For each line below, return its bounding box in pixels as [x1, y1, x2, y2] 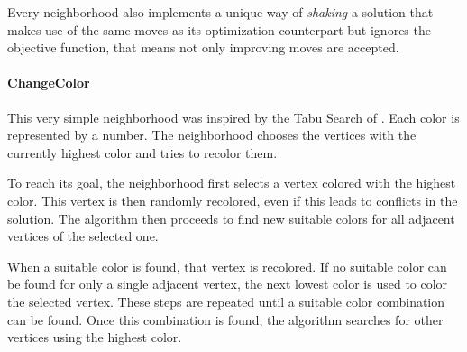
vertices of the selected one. [7, 227, 159, 245]
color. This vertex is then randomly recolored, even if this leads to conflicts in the [7, 190, 458, 209]
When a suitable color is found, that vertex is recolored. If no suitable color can [7, 256, 447, 275]
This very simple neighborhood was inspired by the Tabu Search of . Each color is [7, 107, 460, 126]
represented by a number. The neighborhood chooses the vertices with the [7, 125, 417, 144]
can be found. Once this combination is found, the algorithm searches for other [7, 310, 444, 329]
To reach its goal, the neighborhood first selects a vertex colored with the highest [7, 173, 456, 192]
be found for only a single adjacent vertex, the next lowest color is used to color [7, 274, 448, 293]
